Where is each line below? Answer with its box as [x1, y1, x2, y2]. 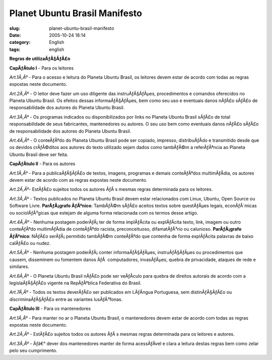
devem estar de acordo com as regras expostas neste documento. [9, 177, 148, 183]
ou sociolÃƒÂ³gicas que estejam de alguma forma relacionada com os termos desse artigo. [9, 210, 198, 216]
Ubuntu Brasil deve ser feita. [9, 151, 69, 158]
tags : [9, 46, 21, 53]
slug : [9, 25, 20, 31]
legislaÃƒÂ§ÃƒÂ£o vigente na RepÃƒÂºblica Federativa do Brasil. [9, 280, 142, 286]
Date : [9, 32, 21, 38]
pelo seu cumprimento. [9, 347, 57, 353]
